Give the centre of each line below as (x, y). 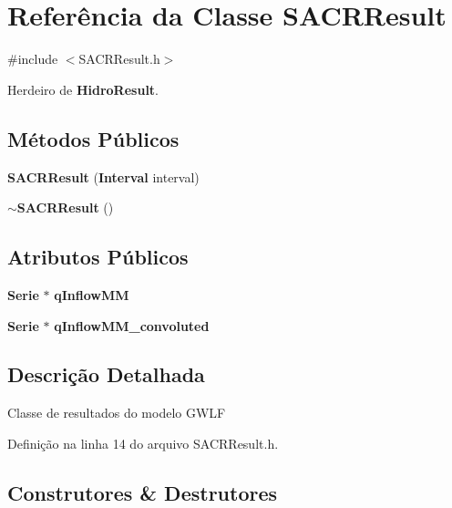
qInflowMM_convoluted (132, 325)
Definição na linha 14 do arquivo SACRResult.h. (143, 443)
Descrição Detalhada (106, 374)
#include (33, 59)
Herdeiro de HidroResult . (83, 89)
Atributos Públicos (98, 257)
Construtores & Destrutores (143, 492)
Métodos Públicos (93, 138)
